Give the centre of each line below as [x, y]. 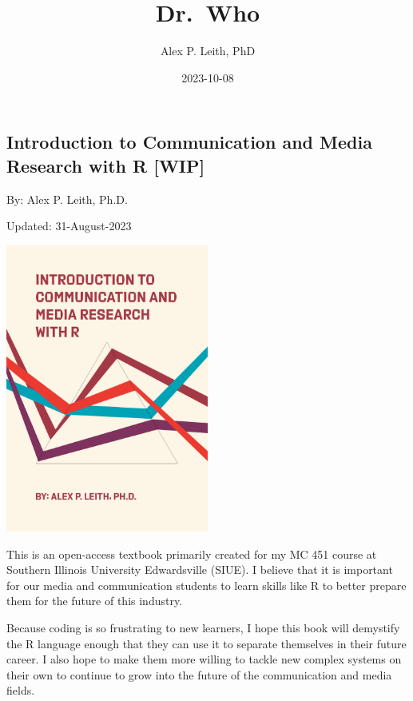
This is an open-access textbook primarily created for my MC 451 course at [192, 554]
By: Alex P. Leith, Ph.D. [67, 199]
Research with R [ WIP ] [106, 165]
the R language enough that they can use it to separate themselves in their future [206, 643]
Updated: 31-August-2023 [69, 226]
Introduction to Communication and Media [189, 142]
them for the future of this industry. [95, 601]
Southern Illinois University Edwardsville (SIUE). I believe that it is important [200, 570]
